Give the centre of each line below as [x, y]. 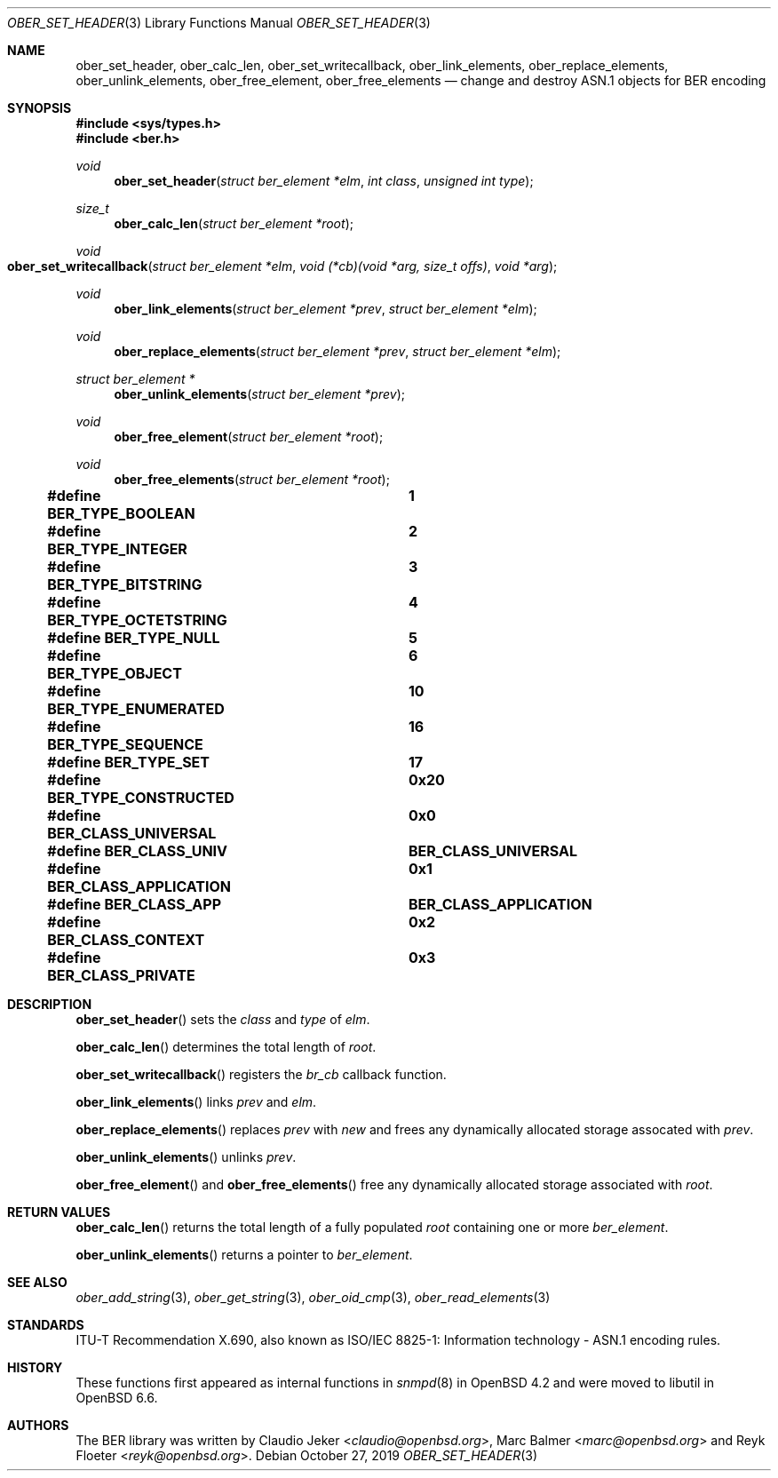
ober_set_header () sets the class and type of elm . [223, 1019]
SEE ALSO [37, 1282]
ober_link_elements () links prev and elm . [196, 1102]
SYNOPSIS [40, 108]
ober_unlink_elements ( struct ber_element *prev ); [259, 394]
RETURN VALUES [59, 1212]
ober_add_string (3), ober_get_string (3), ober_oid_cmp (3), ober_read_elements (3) [313, 1297]
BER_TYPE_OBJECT [115, 673]
